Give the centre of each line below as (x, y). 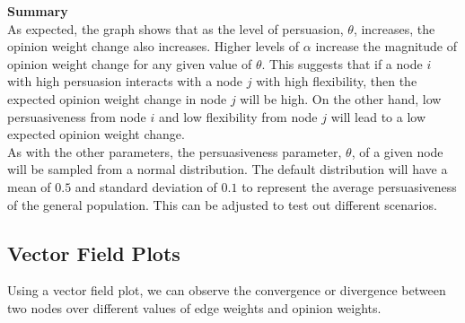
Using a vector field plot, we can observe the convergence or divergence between (227, 290)
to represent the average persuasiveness (349, 186)
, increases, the (394, 28)
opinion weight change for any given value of (130, 63)
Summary (38, 11)
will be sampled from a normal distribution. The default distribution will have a (228, 169)
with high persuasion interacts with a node (125, 81)
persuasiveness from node (77, 116)
